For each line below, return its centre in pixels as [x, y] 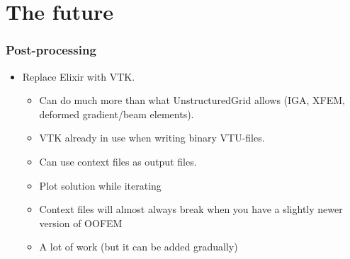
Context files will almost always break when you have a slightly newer [191, 209]
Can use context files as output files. [118, 161]
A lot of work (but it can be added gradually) [139, 247]
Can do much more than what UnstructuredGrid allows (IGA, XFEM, [192, 100]
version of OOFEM [81, 223]
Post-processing [51, 50]
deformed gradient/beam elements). [117, 114]
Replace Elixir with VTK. [79, 76]
